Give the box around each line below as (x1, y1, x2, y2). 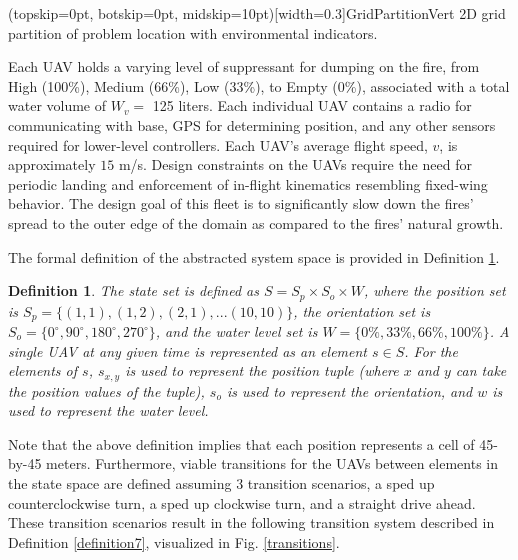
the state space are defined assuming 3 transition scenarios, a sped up (8, 473, 435, 494)
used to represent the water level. (8, 400, 209, 421)
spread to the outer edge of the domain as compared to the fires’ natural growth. (8, 212, 504, 233)
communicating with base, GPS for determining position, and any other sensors (8, 114, 496, 135)
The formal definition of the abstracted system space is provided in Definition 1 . (8, 246, 500, 267)
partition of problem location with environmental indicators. (8, 22, 378, 43)
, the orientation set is (293, 300, 431, 321)
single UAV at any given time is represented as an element (8, 340, 367, 361)
